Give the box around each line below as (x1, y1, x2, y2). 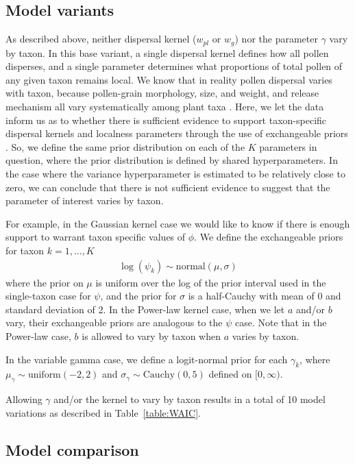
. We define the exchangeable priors (194, 230, 343, 244)
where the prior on (5, 275, 84, 289)
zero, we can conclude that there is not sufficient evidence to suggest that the (5, 180, 330, 194)
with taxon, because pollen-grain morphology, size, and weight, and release (5, 86, 319, 100)
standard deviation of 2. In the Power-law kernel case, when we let (5, 302, 285, 316)
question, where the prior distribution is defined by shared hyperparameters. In (5, 153, 338, 167)
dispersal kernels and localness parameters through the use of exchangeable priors (5, 126, 348, 141)
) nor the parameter (234, 32, 318, 46)
